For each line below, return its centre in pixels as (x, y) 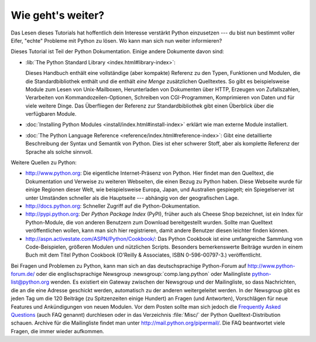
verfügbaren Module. (51, 114)
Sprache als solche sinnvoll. (59, 151)
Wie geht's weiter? (58, 15)
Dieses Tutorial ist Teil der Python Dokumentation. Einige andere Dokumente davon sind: (118, 51)
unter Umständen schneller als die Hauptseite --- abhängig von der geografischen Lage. (132, 198)
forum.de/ (23, 274)
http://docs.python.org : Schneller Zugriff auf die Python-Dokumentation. (113, 206)
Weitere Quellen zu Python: (44, 163)
